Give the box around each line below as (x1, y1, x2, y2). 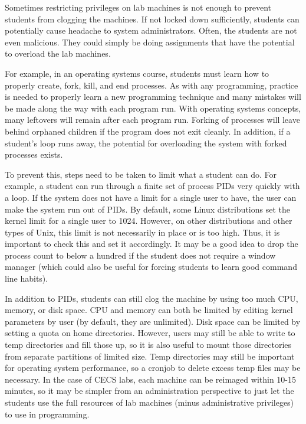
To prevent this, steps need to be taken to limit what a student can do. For (5, 168, 277, 180)
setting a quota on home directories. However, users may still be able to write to (5, 327, 295, 339)
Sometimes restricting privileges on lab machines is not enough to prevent (5, 1, 272, 13)
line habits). (5, 272, 48, 285)
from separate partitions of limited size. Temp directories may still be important (5, 350, 295, 362)
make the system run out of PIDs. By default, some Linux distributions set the (5, 203, 290, 215)
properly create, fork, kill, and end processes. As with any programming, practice (5, 79, 298, 91)
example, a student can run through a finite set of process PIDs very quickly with (5, 180, 300, 192)
